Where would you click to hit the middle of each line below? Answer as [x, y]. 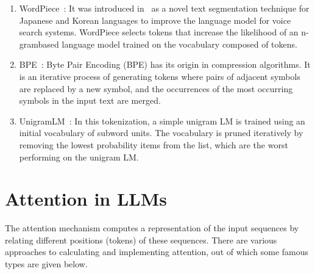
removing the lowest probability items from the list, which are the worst [154, 144]
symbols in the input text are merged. [90, 100]
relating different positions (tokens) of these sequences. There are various [141, 240]
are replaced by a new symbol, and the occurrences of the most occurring [156, 88]
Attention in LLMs [86, 199]
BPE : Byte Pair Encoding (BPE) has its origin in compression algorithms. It [165, 64]
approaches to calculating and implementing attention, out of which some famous [157, 252]
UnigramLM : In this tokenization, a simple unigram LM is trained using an [162, 121]
